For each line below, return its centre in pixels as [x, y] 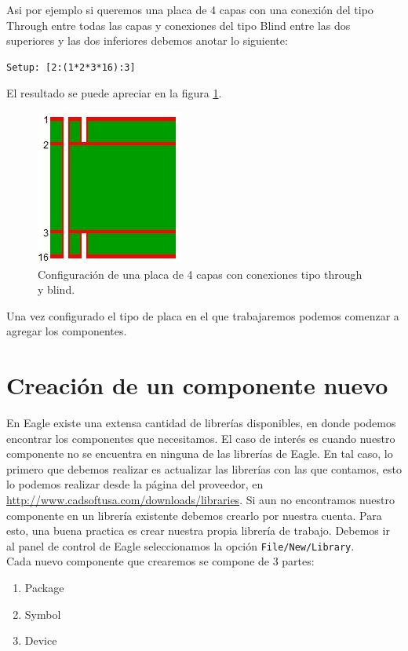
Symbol [43, 614]
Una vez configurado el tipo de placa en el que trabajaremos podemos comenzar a [203, 315]
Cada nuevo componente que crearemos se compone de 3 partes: [160, 561]
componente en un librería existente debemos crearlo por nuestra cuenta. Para [194, 515]
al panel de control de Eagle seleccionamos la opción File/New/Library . [180, 545]
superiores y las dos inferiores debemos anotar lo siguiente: [147, 40]
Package [44, 588]
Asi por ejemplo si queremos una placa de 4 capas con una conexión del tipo [190, 9]
